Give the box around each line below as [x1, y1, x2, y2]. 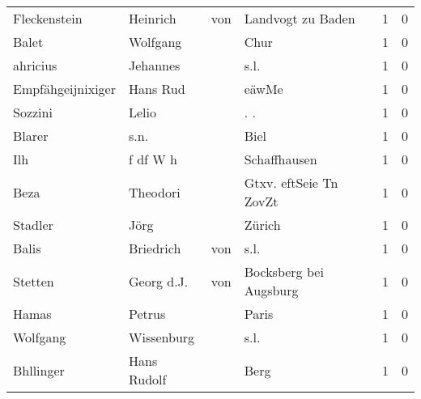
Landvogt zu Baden [244, 9, 355, 28]
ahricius [13, 56, 57, 74]
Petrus [128, 304, 166, 323]
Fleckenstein [13, 9, 83, 28]
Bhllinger [13, 360, 65, 380]
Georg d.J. [128, 271, 189, 291]
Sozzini [13, 103, 53, 121]
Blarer [13, 126, 49, 145]
